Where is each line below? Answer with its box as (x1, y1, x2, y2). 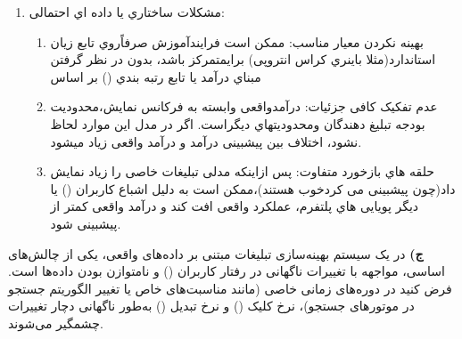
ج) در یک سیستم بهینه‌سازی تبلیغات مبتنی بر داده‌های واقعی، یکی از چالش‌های (8, 244, 424, 262)
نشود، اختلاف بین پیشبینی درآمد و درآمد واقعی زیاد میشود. (50, 132, 362, 150)
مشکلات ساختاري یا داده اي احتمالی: (29, 3, 225, 20)
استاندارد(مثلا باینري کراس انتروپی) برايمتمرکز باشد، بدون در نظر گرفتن (50, 50, 436, 69)
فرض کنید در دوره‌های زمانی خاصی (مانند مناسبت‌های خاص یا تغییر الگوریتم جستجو (8, 278, 452, 297)
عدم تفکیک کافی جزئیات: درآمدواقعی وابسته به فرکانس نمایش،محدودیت (50, 97, 438, 116)
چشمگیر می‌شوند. (8, 313, 103, 332)
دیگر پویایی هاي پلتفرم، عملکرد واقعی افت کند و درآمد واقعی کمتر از (50, 197, 419, 215)
